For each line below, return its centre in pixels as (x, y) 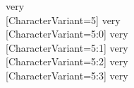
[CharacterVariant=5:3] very (67, 75)
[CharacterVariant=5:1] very (67, 47)
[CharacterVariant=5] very (63, 20)
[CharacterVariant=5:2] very (67, 61)
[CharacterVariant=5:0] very (67, 34)
